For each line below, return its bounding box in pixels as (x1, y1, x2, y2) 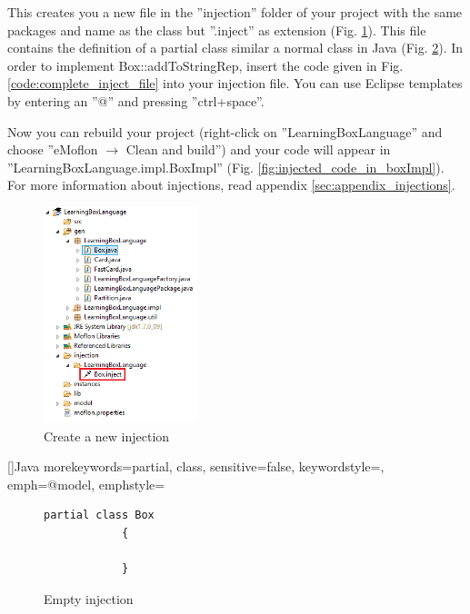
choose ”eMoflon (7, 140, 98, 159)
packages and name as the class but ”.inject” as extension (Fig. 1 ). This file (7, 20, 426, 39)
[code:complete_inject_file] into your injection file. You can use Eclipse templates (7, 74, 463, 93)
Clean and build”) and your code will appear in (125, 140, 391, 159)
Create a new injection (44, 426, 170, 445)
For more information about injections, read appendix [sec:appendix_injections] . (7, 175, 455, 194)
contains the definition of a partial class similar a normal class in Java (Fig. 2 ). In (7, 38, 464, 57)
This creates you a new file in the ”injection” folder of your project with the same (7, 3, 463, 21)
